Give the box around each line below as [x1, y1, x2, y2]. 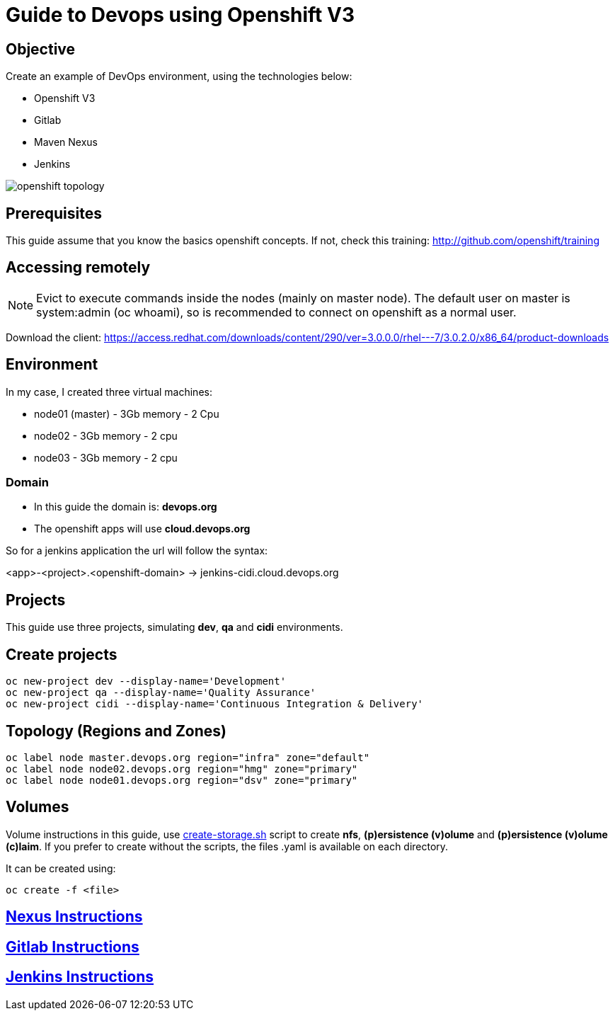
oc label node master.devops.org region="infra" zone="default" [6, 751, 370, 763]
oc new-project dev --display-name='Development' [6, 675, 287, 687]
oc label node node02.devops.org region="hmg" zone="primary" [6, 763, 358, 775]
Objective [6, 40, 76, 58]
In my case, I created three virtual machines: [6, 385, 212, 398]
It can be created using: [6, 862, 116, 874]
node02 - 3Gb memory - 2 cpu [34, 429, 178, 442]
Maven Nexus [34, 136, 98, 149]
